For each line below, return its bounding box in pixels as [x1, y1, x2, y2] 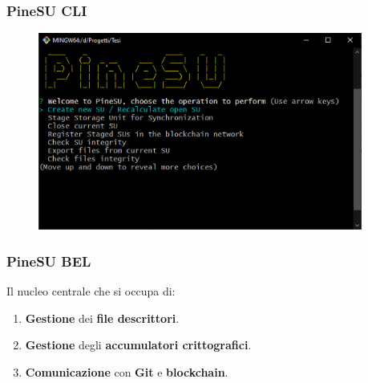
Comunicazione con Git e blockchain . [25, 363, 228, 380]
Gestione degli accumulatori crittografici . [25, 336, 252, 353]
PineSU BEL [6, 251, 91, 271]
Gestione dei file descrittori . [25, 309, 180, 326]
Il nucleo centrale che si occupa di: [6, 283, 176, 299]
